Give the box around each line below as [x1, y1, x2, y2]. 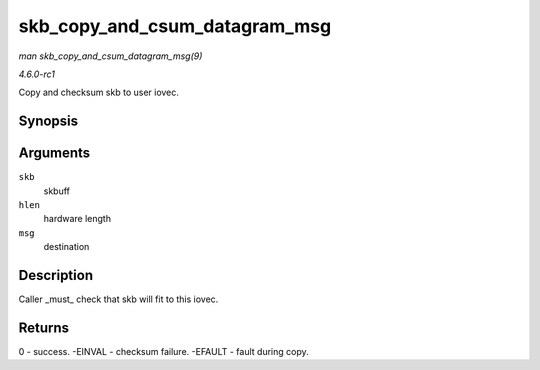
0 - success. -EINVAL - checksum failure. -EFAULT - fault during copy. [18, 346, 309, 358]
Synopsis [18, 113, 79, 130]
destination [43, 241, 90, 253]
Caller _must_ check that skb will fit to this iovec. [18, 293, 219, 305]
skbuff [43, 185, 70, 197]
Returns [18, 319, 70, 336]
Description [18, 267, 94, 284]
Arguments [18, 145, 91, 162]
